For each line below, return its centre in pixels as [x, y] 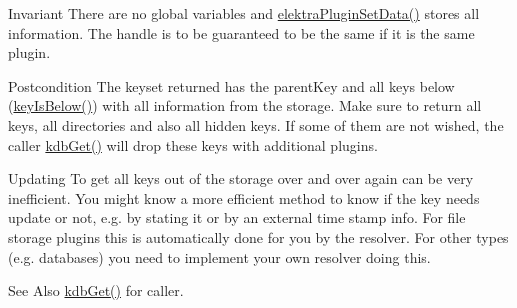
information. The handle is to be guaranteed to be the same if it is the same [241, 32]
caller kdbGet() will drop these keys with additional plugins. [193, 144]
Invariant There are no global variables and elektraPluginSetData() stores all [244, 13]
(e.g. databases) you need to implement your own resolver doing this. [219, 256]
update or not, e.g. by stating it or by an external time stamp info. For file [237, 217]
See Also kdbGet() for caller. [96, 290]
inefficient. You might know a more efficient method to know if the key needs [244, 197]
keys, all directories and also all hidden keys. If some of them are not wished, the [256, 124]
